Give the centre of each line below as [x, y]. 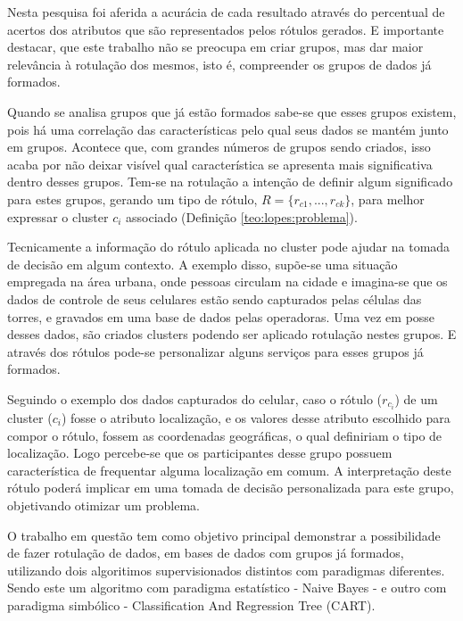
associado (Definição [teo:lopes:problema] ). [242, 216]
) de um [416, 398]
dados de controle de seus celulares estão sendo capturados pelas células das [215, 298]
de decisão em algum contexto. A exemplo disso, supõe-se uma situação [203, 264]
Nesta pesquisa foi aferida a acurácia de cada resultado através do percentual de [226, 12]
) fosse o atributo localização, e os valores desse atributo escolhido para [256, 417]
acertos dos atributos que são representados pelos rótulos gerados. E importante [226, 29]
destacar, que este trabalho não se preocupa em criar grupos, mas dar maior [215, 47]
